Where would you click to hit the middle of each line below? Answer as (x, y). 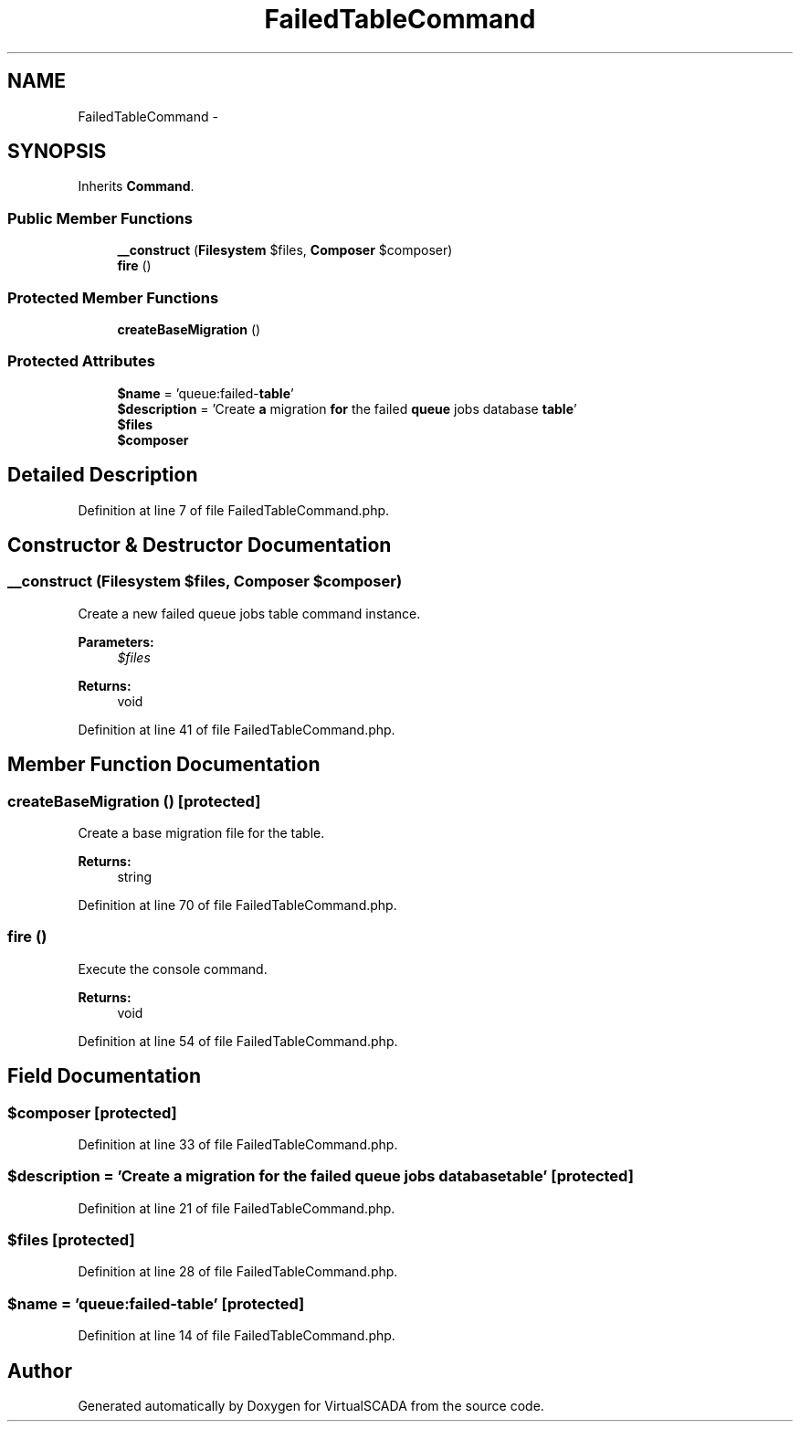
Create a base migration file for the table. (201, 832)
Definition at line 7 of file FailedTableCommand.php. (234, 510)
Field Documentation (104, 1076)
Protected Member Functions (113, 297)
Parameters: (116, 641)
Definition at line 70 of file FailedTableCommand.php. (237, 905)
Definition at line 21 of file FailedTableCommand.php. (237, 1208)
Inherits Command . (136, 186)
